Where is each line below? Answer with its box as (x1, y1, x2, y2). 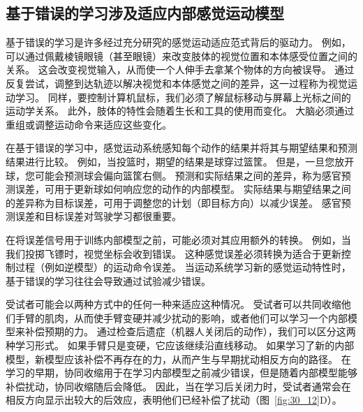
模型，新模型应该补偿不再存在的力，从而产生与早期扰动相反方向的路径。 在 (6, 351, 351, 366)
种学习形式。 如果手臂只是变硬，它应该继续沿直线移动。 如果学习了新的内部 (6, 338, 355, 353)
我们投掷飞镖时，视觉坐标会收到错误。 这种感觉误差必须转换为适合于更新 (6, 246, 341, 260)
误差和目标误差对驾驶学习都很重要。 (15, 209, 181, 223)
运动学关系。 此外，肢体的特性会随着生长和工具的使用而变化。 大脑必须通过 (6, 103, 355, 118)
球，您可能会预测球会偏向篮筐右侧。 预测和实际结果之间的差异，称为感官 (6, 168, 341, 182)
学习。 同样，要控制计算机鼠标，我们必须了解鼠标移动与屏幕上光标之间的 (15, 89, 351, 104)
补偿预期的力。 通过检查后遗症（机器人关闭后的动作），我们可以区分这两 (24, 324, 356, 339)
